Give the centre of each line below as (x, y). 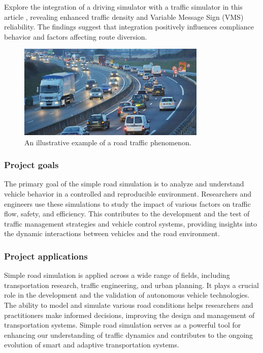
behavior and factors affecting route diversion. (76, 36)
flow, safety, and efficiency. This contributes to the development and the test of (127, 214)
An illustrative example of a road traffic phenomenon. (108, 142)
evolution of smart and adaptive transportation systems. (92, 345)
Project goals (31, 165)
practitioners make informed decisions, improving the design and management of (129, 315)
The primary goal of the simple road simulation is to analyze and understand (124, 184)
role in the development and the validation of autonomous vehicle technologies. (127, 295)
